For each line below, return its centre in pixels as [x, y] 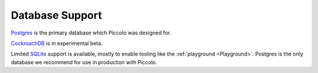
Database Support [57, 15]
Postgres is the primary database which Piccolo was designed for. [91, 33]
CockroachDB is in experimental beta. [57, 43]
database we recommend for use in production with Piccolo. [84, 62]
